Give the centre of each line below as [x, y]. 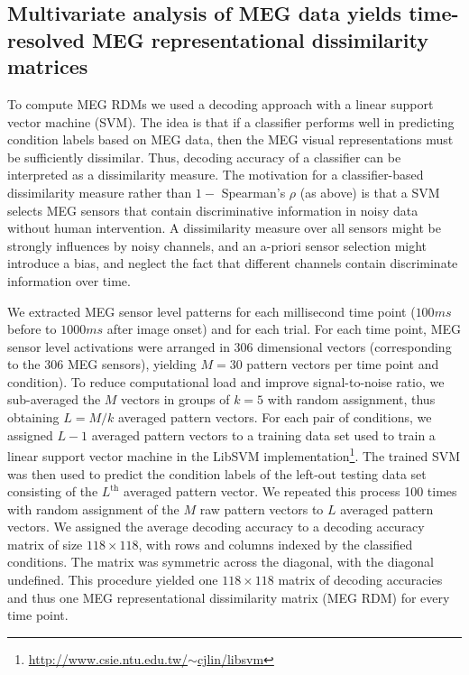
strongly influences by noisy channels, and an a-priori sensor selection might [217, 245]
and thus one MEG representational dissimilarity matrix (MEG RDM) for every [229, 597]
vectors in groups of [175, 399]
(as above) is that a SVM [370, 192]
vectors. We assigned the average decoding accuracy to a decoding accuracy [216, 527]
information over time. [69, 280]
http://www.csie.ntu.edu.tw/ [108, 658]
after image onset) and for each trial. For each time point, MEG [284, 329]
